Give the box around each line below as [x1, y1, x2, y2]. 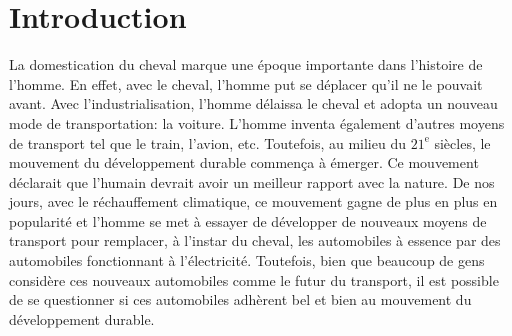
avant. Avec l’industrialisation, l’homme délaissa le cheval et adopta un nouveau [9, 93, 498, 114]
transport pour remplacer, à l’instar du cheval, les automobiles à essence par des [9, 230, 501, 251]
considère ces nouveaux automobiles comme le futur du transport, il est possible [9, 269, 499, 290]
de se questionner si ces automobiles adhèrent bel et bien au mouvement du [9, 289, 472, 310]
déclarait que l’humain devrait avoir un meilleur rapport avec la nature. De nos [9, 171, 495, 192]
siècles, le [434, 132, 491, 153]
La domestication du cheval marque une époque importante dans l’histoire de [9, 54, 483, 75]
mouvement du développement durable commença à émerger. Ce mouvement [9, 152, 479, 173]
